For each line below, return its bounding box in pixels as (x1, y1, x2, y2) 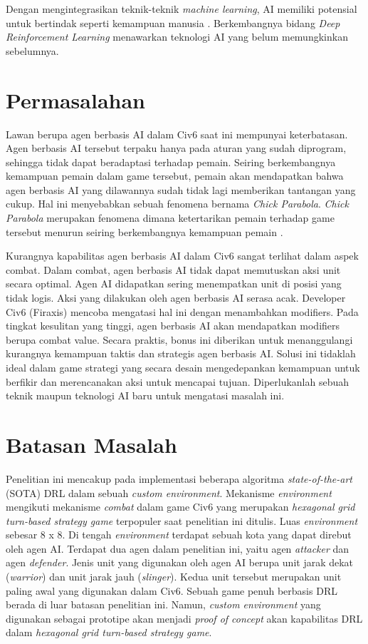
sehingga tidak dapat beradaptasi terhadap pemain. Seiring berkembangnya (6, 154, 336, 169)
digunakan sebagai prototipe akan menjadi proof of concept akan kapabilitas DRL (6, 610, 363, 625)
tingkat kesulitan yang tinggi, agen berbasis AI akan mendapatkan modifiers (6, 318, 340, 333)
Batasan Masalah (6, 429, 177, 459)
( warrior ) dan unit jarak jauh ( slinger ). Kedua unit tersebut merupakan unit (6, 569, 342, 584)
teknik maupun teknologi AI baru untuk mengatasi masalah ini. (6, 388, 285, 403)
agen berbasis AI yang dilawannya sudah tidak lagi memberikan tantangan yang (6, 182, 356, 197)
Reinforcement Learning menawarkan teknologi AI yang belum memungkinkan (6, 29, 348, 44)
